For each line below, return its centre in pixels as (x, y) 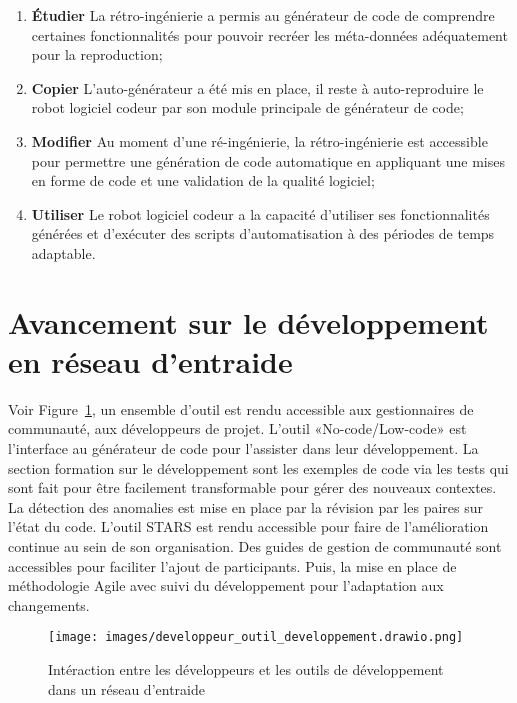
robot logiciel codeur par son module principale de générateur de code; (247, 107)
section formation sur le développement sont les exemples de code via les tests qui (258, 467)
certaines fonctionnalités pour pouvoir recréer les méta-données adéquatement (269, 34)
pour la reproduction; (97, 54)
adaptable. (63, 252)
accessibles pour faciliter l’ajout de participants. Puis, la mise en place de (232, 565)
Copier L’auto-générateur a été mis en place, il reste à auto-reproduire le (257, 87)
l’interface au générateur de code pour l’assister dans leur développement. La (243, 448)
